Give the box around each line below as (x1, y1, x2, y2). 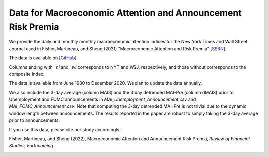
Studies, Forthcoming (9, 143, 53, 149)
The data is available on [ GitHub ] (9, 55, 77, 61)
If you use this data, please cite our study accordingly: (9, 126, 121, 132)
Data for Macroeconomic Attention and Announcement (9, 7, 242, 18)
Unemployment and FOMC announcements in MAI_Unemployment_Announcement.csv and (9, 96, 196, 102)
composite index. (9, 71, 45, 77)
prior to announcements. (9, 117, 60, 123)
